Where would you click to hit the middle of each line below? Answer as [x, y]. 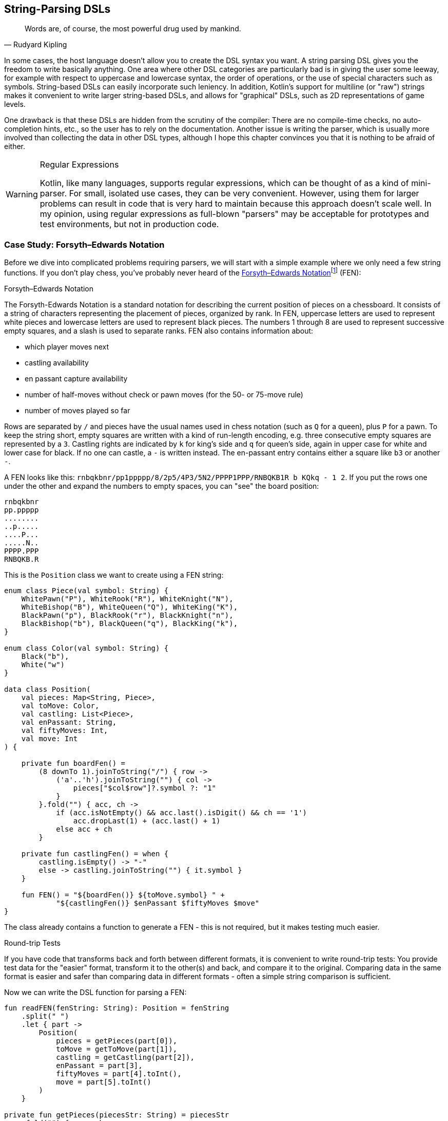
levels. [15, 104]
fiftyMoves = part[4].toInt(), [119, 1073]
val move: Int [50, 738]
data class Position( [47, 689]
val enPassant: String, [69, 722]
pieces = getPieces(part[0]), [117, 1041]
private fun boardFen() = [73, 763]
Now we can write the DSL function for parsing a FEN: [95, 992]
